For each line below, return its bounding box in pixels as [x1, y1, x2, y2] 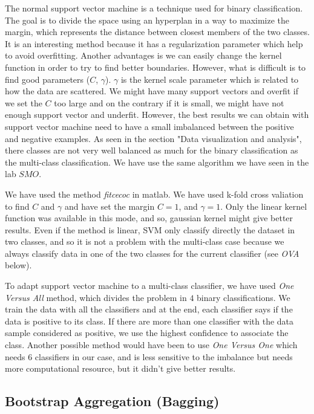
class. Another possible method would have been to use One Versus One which [5, 338, 298, 351]
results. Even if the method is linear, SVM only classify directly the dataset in [5, 223, 295, 236]
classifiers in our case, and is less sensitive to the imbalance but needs [34, 350, 293, 363]
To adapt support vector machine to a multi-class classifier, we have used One [5, 279, 294, 292]
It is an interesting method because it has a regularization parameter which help [5, 37, 303, 50]
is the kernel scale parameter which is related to [120, 73, 299, 85]
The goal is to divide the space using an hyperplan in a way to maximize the [5, 13, 290, 26]
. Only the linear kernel [220, 199, 307, 212]
